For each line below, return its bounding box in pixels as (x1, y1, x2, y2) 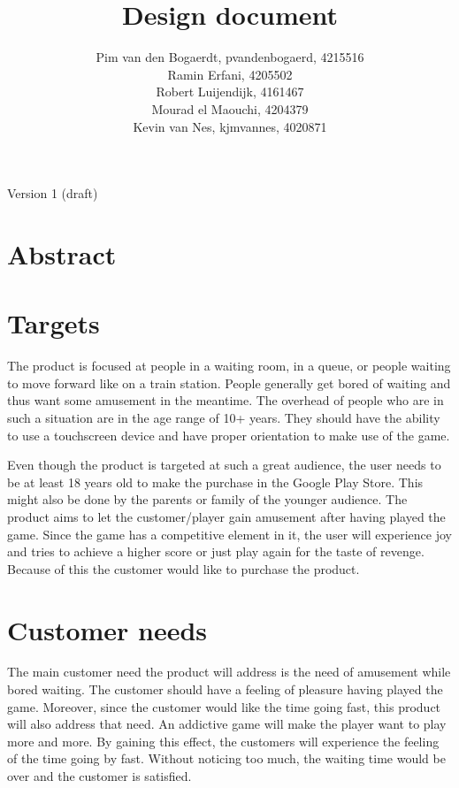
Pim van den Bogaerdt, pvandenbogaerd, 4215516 (96, 48, 364, 66)
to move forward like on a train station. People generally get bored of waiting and (7, 373, 451, 392)
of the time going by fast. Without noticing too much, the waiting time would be (7, 749, 446, 768)
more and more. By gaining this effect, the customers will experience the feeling (7, 731, 440, 750)
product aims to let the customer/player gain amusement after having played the (7, 507, 446, 525)
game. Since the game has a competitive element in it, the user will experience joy (7, 524, 452, 543)
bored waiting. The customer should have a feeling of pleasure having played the (7, 680, 443, 699)
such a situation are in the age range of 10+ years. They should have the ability (7, 408, 440, 426)
